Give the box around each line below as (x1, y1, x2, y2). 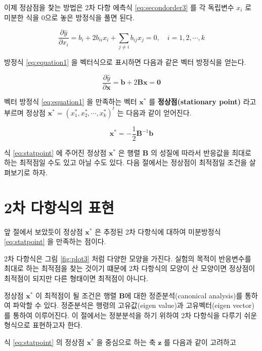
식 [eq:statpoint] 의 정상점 (4, 337, 84, 347)
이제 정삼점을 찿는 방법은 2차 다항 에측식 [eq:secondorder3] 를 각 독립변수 (4, 2, 234, 12)
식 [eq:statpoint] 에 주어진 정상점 (4, 147, 107, 158)
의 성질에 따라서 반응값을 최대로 (150, 147, 251, 158)
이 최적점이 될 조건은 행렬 (35, 290, 117, 300)
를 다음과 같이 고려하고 (164, 337, 236, 347)
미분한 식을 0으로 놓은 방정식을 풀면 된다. (4, 12, 135, 22)
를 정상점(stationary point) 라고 (149, 96, 256, 106)
